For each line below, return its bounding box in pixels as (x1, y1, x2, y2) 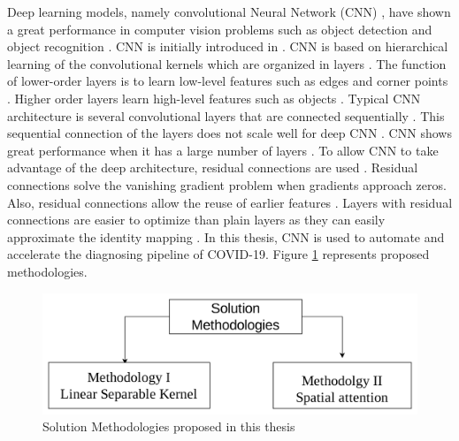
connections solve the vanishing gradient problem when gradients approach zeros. (7, 175, 447, 194)
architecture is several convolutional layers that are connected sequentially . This (7, 106, 445, 125)
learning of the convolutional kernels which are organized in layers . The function (7, 54, 447, 72)
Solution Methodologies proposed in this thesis (42, 417, 295, 436)
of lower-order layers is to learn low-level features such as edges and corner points (7, 72, 448, 90)
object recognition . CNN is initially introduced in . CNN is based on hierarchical (7, 37, 448, 56)
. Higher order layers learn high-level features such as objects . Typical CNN (7, 88, 421, 107)
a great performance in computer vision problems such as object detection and (7, 19, 432, 38)
